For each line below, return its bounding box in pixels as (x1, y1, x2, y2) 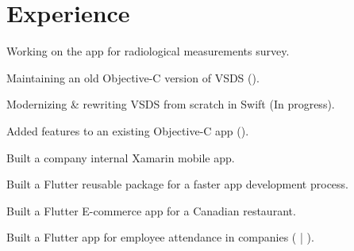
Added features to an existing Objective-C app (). (6, 122, 249, 139)
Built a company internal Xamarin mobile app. (6, 149, 235, 165)
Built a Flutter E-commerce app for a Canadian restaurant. (6, 202, 296, 219)
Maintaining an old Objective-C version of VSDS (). (6, 69, 260, 86)
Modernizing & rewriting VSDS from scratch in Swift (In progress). (6, 96, 335, 112)
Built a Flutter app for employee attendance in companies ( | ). (6, 229, 314, 245)
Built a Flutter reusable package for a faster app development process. (6, 176, 348, 192)
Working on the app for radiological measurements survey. (6, 43, 290, 59)
